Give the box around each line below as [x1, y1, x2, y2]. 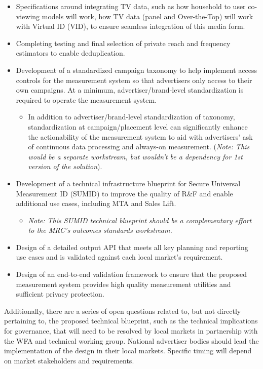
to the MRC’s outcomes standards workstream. [28, 225, 172, 235]
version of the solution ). [28, 161, 102, 172]
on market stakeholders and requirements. [4, 355, 134, 365]
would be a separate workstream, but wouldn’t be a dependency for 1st [28, 151, 243, 161]
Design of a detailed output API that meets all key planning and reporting [16, 241, 248, 252]
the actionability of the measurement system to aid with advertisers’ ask [28, 131, 253, 142]
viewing [16, 11, 40, 21]
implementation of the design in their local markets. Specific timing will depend [4, 345, 252, 356]
